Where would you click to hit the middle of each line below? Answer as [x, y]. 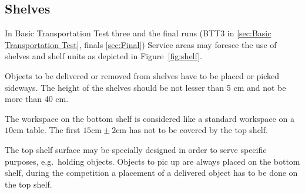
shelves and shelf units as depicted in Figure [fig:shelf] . [103, 56]
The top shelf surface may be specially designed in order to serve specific [136, 149]
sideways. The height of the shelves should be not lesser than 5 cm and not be [145, 87]
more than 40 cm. [37, 99]
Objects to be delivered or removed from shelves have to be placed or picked [142, 75]
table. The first [53, 130]
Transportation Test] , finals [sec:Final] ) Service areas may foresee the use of [141, 44]
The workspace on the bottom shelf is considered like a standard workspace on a [150, 118]
